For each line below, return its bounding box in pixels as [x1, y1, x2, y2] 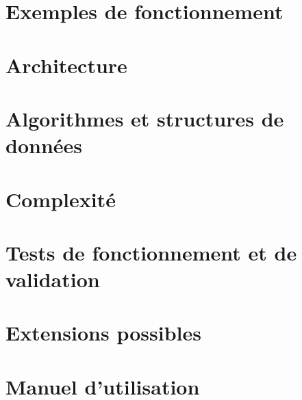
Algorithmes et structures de [5, 104, 284, 132]
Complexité [5, 185, 116, 213]
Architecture [5, 51, 127, 79]
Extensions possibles [5, 319, 201, 347]
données [5, 131, 83, 159]
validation [5, 265, 100, 293]
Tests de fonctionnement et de [5, 238, 297, 266]
